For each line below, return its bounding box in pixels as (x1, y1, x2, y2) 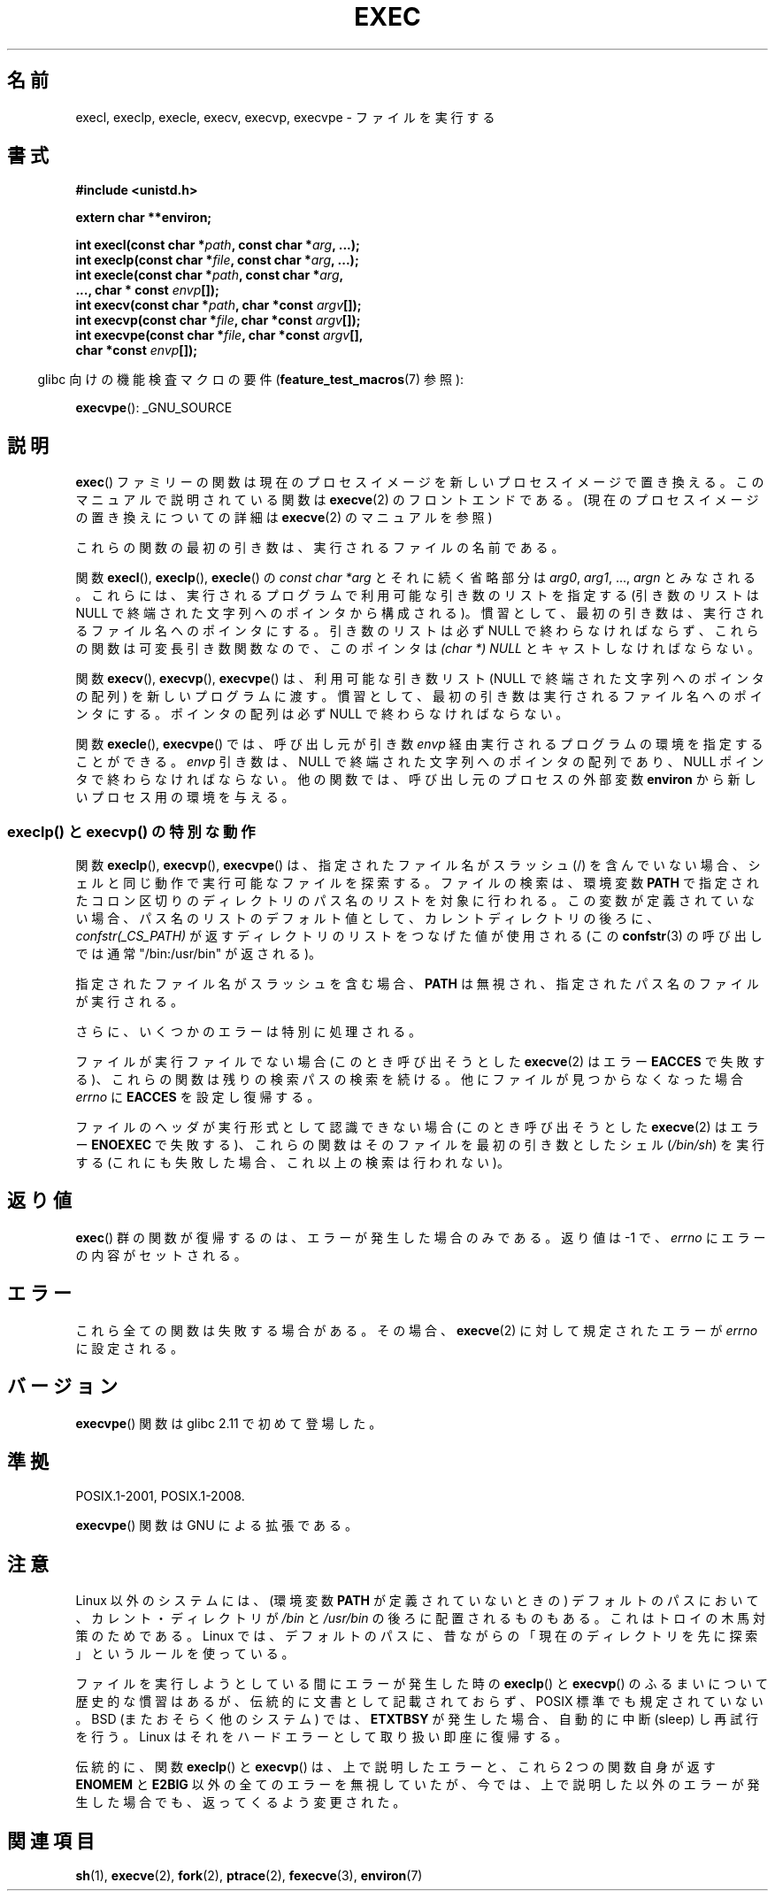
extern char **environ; (75, 210, 212, 226)
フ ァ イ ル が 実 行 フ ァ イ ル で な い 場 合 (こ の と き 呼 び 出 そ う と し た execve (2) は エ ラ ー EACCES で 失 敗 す (75, 1054, 765, 1070)
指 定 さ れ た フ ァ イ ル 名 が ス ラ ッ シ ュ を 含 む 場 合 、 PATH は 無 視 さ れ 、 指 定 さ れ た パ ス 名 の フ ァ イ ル (75, 976, 759, 992)
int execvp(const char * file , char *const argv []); (75, 312, 361, 328)
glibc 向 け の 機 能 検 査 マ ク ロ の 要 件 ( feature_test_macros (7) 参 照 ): (37, 372, 464, 388)
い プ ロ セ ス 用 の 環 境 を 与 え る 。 (75, 789, 295, 805)
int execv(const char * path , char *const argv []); (75, 297, 362, 313)
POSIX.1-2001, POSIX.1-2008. (75, 1488, 245, 1504)
